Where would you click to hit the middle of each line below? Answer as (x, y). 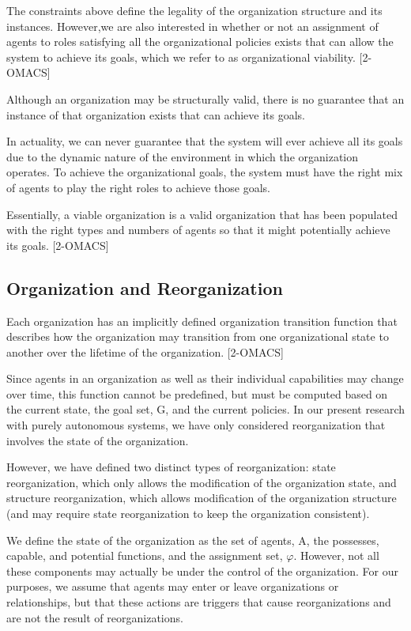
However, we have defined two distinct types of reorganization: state (171, 467)
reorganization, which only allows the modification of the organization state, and (202, 482)
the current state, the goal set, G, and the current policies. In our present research (205, 409)
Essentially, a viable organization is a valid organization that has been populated (202, 214)
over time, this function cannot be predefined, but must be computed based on (197, 393)
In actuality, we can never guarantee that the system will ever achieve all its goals (205, 141)
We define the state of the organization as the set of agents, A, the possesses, (193, 540)
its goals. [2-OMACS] (58, 245)
